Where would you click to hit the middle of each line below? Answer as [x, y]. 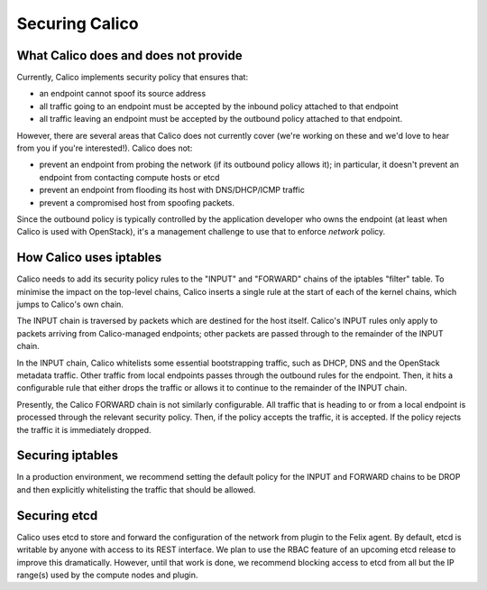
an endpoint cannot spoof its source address [123, 94]
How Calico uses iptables [89, 258]
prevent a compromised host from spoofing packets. [137, 202]
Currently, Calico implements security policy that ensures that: [132, 78]
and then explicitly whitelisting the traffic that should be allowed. [136, 489]
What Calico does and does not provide [129, 55]
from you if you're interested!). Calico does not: [105, 148]
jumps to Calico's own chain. [70, 304]
